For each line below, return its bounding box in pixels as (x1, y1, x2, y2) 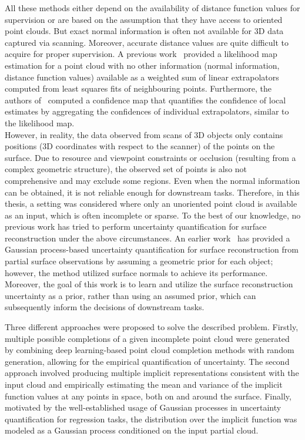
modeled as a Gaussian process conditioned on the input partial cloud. (5, 424, 259, 436)
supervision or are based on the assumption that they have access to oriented (5, 13, 283, 25)
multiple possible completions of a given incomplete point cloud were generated (5, 332, 290, 344)
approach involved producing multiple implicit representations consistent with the (5, 367, 299, 379)
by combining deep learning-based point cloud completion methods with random (5, 344, 294, 356)
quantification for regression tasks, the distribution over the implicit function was (5, 412, 297, 425)
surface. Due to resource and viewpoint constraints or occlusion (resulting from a (5, 151, 296, 163)
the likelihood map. (5, 116, 75, 129)
